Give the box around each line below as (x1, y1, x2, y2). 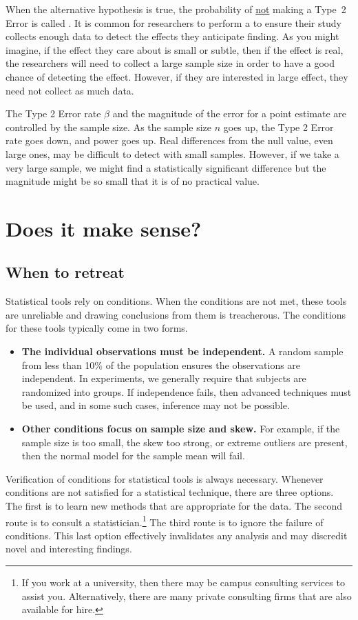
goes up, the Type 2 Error (223, 119, 334, 134)
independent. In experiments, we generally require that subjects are (21, 371, 306, 386)
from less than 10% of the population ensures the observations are (21, 357, 301, 372)
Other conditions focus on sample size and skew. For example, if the (21, 421, 340, 436)
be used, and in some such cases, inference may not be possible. (21, 398, 290, 412)
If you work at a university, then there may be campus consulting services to (21, 575, 345, 590)
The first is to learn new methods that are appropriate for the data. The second (6, 499, 342, 513)
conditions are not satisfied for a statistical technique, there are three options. (6, 485, 334, 499)
